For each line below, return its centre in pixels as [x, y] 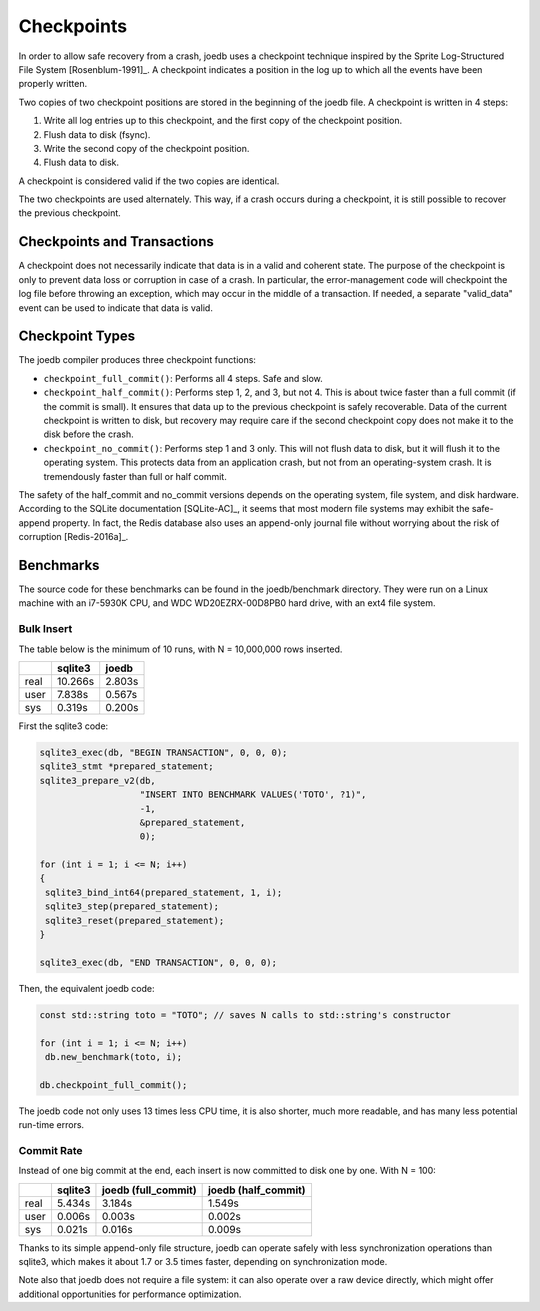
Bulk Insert [45, 629]
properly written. [53, 84]
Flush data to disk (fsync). [97, 134]
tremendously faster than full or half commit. [135, 476]
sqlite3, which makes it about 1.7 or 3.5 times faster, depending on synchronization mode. [203, 1262]
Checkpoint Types [77, 336]
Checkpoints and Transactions [116, 241]
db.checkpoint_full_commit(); [113, 1084]
